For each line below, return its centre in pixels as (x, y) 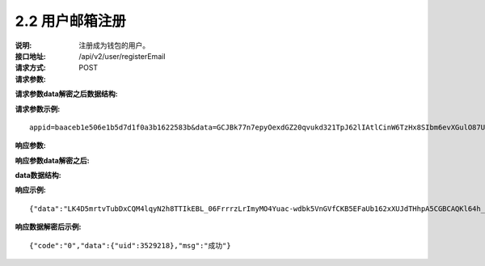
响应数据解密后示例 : (48, 227)
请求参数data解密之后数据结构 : (66, 94)
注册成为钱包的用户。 (114, 45)
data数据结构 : (38, 175)
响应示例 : (30, 190)
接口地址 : (30, 56)
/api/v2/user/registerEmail (122, 56)
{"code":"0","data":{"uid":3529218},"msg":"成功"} (130, 245)
